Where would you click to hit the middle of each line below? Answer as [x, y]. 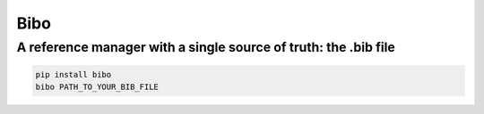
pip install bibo [73, 74]
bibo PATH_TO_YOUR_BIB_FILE [97, 87]
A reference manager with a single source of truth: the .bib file [206, 47]
